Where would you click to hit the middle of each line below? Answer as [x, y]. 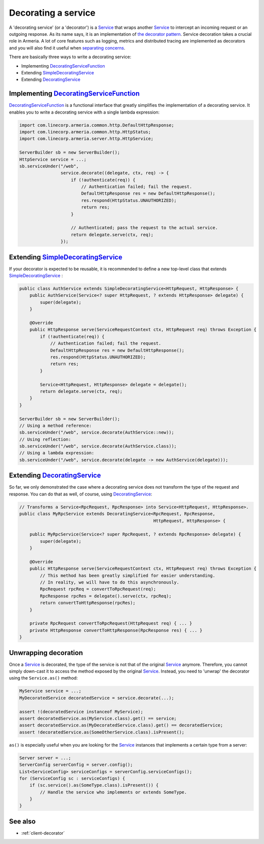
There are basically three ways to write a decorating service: [70, 57]
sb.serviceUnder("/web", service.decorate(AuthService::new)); [97, 433]
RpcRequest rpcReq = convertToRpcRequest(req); [98, 589]
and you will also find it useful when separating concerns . [67, 48]
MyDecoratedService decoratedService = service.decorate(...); [97, 698]
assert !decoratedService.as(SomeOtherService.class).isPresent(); [102, 732]
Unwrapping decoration [46, 653]
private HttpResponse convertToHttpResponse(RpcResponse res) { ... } [116, 630]
